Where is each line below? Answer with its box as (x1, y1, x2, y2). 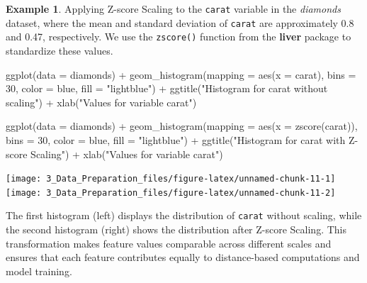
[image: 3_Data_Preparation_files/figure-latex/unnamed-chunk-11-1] (6, 174, 336, 184)
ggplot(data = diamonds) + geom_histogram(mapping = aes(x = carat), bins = (6, 67, 356, 82)
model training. (6, 263, 72, 278)
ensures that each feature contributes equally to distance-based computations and (6, 250, 360, 265)
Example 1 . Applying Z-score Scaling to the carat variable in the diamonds (6, 1, 341, 16)
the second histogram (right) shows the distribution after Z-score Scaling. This (6, 222, 347, 237)
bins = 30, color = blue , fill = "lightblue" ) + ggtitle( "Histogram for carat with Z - (6, 132, 358, 147)
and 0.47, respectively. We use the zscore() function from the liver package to (6, 29, 351, 44)
